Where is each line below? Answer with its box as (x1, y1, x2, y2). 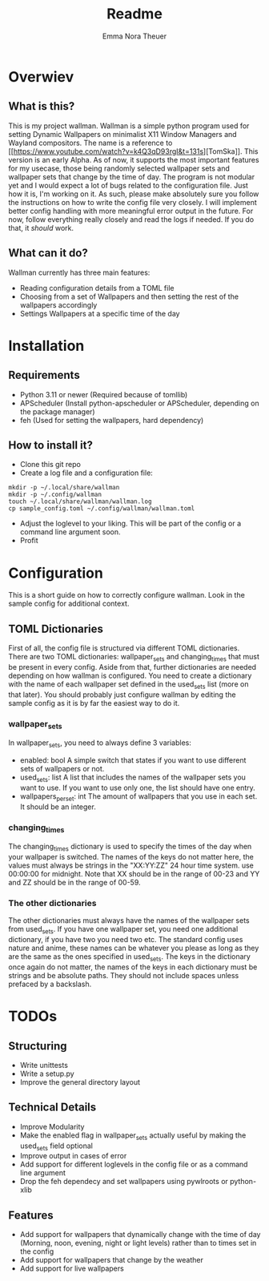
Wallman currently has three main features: (8, 268, 151, 277)
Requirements (8, 369, 80, 382)
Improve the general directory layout (19, 1077, 141, 1086)
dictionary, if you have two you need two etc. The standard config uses (8, 935, 243, 945)
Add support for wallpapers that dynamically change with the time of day (19, 1230, 261, 1239)
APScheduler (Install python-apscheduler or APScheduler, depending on (19, 398, 259, 408)
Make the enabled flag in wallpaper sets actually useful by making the (19, 1130, 247, 1142)
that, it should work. (8, 223, 74, 232)
